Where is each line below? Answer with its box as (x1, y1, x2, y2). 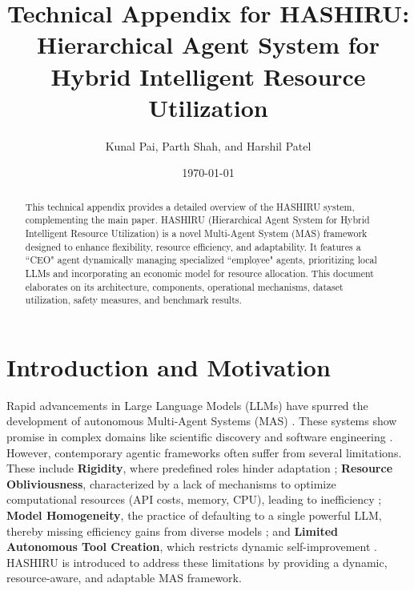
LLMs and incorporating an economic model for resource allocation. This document (25, 266, 374, 279)
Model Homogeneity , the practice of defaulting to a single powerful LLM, (6, 507, 382, 524)
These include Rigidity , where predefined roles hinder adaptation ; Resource (6, 460, 393, 476)
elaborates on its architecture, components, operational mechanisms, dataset (25, 279, 344, 293)
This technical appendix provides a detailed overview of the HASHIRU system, (25, 199, 355, 213)
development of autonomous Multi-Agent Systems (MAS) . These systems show (6, 412, 397, 429)
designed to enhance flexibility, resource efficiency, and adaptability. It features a (25, 239, 361, 253)
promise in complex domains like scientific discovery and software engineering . (6, 428, 393, 445)
